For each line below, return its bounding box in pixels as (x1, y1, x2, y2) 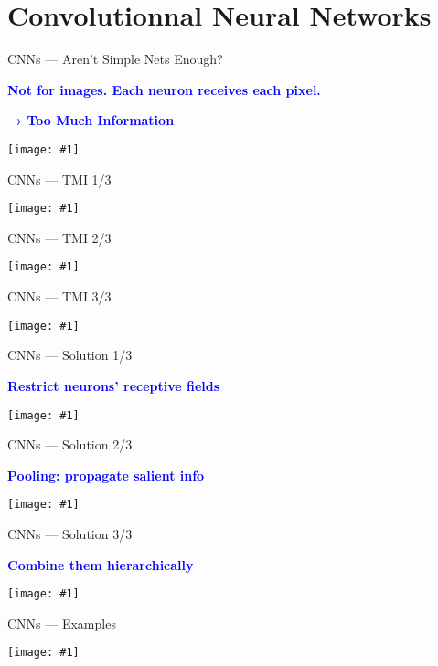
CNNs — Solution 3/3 (7, 524, 133, 543)
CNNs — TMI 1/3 (7, 169, 112, 188)
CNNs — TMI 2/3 (7, 227, 112, 247)
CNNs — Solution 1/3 (7, 345, 133, 365)
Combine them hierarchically (7, 555, 194, 574)
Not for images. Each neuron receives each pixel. (7, 79, 321, 99)
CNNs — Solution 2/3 (7, 435, 133, 454)
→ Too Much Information (7, 111, 175, 130)
